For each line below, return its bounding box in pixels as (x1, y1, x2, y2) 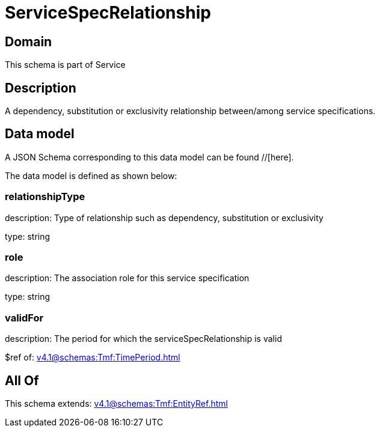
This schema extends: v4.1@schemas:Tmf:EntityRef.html (5, 398, 228, 409)
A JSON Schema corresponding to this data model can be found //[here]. (5, 151, 294, 162)
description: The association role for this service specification (5, 273, 250, 284)
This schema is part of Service (5, 59, 126, 70)
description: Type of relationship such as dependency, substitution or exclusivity (5, 212, 323, 223)
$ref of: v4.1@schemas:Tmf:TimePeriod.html (5, 352, 180, 363)
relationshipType (5, 190, 85, 203)
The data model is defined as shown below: (5, 170, 177, 181)
